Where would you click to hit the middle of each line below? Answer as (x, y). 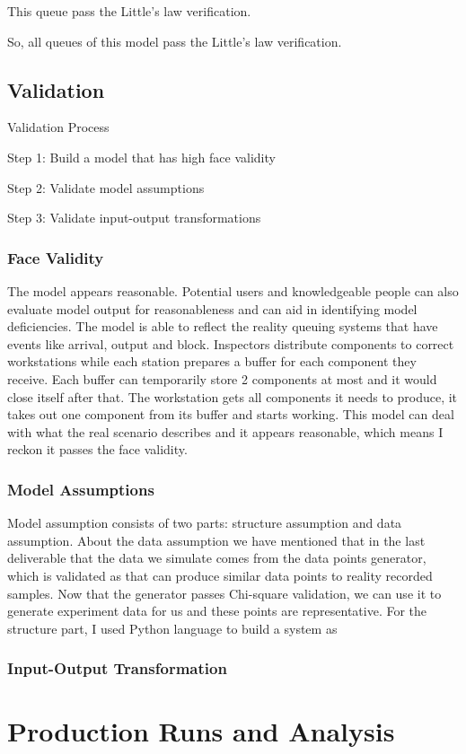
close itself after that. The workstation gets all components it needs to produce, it (233, 396)
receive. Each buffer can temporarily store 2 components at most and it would (222, 378)
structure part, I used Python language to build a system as (172, 628)
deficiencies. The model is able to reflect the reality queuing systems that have (223, 326)
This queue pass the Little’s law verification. (129, 11)
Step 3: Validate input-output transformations (134, 218)
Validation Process (58, 127)
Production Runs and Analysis (201, 731)
